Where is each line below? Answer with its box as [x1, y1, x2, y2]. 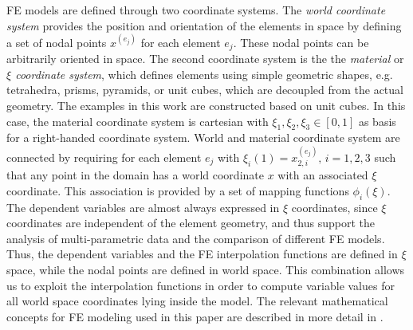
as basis [358, 112, 396, 129]
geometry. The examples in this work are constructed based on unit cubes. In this [6, 96, 406, 113]
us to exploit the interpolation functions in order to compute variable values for [6, 277, 395, 293]
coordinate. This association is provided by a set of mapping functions [6, 182, 349, 198]
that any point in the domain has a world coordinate [6, 167, 264, 183]
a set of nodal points [6, 33, 107, 50]
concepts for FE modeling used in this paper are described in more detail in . [6, 308, 383, 324]
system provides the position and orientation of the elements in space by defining [6, 17, 402, 33]
